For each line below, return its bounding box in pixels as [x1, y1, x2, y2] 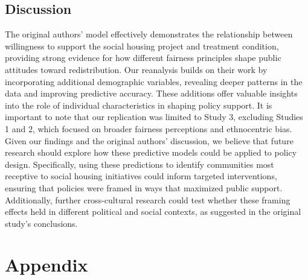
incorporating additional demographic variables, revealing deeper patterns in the [5, 75, 303, 87]
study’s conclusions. [5, 217, 78, 229]
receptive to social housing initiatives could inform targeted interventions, [5, 170, 277, 182]
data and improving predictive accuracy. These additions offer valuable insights [5, 87, 298, 100]
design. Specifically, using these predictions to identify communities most [5, 157, 274, 170]
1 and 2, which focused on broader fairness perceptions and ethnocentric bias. [5, 122, 292, 135]
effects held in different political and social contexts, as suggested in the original [5, 205, 301, 218]
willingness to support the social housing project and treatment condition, [5, 39, 279, 52]
